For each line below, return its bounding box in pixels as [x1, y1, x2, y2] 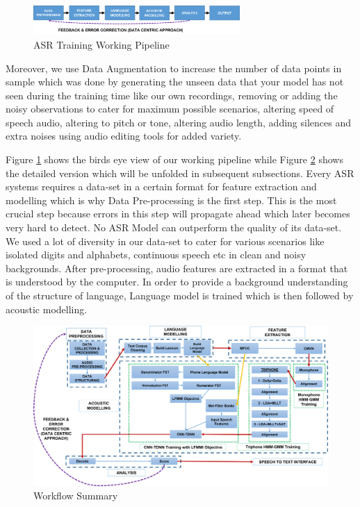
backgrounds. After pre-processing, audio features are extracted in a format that [6, 260, 348, 275]
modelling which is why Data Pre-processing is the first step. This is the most [6, 192, 337, 207]
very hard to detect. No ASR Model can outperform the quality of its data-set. [6, 220, 342, 235]
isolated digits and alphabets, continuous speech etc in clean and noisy [6, 247, 306, 262]
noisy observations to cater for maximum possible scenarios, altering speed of [6, 101, 334, 116]
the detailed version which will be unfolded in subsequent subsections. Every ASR [6, 165, 354, 180]
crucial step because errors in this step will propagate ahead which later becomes [6, 206, 350, 221]
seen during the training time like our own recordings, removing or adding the [6, 88, 338, 102]
